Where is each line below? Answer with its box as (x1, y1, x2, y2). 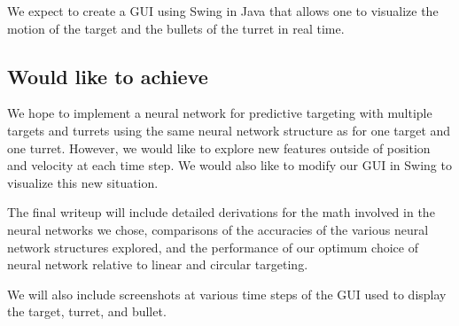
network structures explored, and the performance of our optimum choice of (7, 237, 418, 256)
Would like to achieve (7, 62, 208, 89)
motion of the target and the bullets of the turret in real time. (7, 19, 345, 37)
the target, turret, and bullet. (7, 302, 167, 321)
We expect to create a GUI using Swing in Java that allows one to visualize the (7, 2, 439, 19)
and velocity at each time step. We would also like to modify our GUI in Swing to (7, 156, 452, 175)
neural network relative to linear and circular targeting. (7, 255, 308, 274)
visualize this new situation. (7, 173, 159, 191)
